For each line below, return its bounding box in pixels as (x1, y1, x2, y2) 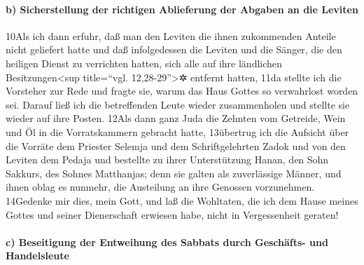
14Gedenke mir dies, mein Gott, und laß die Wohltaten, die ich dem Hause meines (6, 193, 358, 208)
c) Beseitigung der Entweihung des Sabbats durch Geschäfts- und (6, 234, 328, 249)
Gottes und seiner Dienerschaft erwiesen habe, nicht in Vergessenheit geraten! (6, 207, 339, 222)
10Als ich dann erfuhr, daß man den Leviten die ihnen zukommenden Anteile (6, 28, 336, 43)
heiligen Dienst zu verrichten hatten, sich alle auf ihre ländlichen (6, 55, 282, 70)
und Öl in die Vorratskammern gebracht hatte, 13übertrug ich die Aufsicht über (6, 124, 349, 139)
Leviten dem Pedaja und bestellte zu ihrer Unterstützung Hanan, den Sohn (6, 152, 329, 167)
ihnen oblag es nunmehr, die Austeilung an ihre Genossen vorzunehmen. (6, 179, 315, 194)
